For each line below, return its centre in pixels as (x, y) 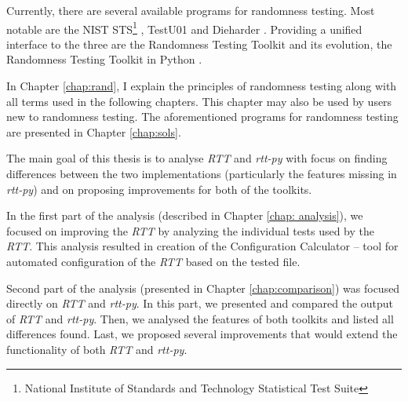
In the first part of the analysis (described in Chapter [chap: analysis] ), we (185, 215)
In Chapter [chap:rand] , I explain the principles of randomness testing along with (202, 86)
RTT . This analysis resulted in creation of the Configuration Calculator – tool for (202, 246)
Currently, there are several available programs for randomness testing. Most (191, 10)
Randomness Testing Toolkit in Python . (104, 59)
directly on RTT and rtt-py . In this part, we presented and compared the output (200, 303)
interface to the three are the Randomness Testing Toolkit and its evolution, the (199, 44)
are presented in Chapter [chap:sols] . (94, 131)
